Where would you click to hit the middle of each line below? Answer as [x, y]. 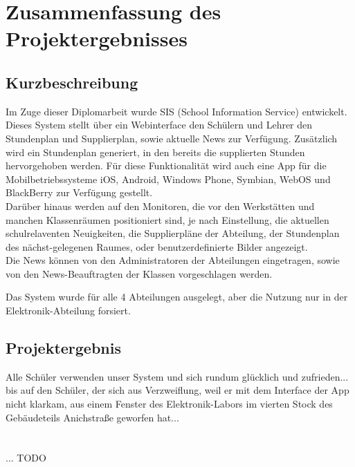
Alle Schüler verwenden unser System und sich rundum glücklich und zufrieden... [177, 376]
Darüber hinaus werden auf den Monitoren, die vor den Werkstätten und [160, 206]
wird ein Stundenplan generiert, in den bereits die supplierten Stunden [155, 152]
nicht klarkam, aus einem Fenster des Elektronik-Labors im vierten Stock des [169, 404]
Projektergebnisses [97, 38]
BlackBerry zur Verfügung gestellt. [79, 192]
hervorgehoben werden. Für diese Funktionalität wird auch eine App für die [166, 165]
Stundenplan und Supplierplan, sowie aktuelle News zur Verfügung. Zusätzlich [172, 138]
